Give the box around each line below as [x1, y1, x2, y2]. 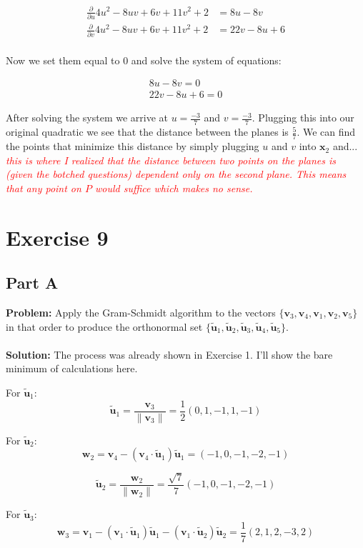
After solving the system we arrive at [6, 110, 169, 125]
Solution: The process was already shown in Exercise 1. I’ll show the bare [6, 347, 333, 362]
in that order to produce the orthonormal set [6, 319, 203, 334]
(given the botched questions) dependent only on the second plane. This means [6, 166, 347, 181]
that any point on [6, 180, 81, 195]
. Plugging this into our [252, 110, 354, 125]
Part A [6, 271, 59, 294]
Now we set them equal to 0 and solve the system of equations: [6, 52, 282, 67]
